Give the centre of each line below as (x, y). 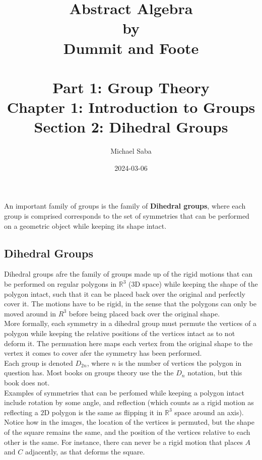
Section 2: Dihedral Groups (131, 127)
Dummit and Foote (131, 48)
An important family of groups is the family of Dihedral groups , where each (125, 206)
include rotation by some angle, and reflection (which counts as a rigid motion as (129, 402)
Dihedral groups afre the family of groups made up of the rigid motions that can (128, 274)
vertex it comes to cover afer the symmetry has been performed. (103, 353)
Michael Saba (131, 151)
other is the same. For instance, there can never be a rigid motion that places (123, 442)
